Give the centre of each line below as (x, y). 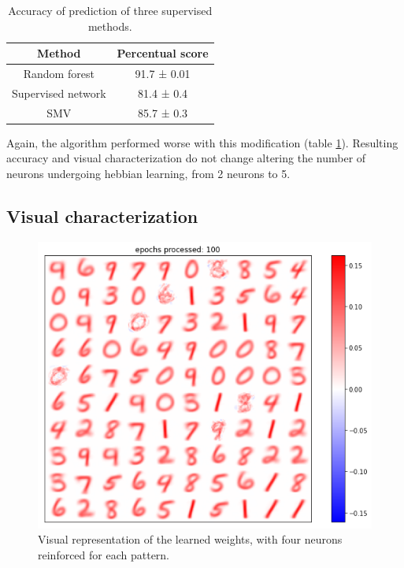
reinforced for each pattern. (104, 555)
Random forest (59, 74)
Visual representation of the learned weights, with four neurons (190, 539)
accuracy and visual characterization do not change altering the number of (186, 158)
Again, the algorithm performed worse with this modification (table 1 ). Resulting (202, 142)
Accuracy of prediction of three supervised (110, 10)
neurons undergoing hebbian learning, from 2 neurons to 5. (148, 173)
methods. (110, 26)
